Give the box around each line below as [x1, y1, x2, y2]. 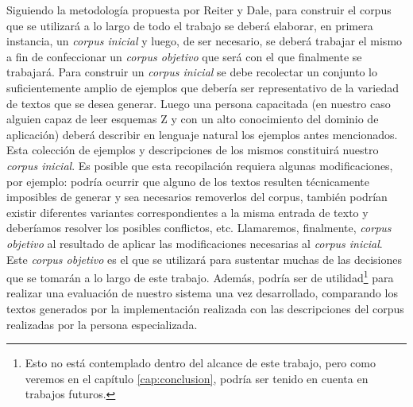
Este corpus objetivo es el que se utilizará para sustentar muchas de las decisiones [6, 250, 403, 267]
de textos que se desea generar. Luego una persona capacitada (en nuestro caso [6, 95, 391, 111]
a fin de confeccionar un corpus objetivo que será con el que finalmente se [6, 48, 362, 64]
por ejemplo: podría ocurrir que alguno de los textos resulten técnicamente [6, 172, 370, 189]
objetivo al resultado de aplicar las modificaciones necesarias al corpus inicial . [6, 235, 383, 251]
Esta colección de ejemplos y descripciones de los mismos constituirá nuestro [6, 141, 379, 158]
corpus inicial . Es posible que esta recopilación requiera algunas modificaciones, [6, 157, 393, 173]
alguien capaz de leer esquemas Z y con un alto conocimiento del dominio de [6, 110, 379, 127]
